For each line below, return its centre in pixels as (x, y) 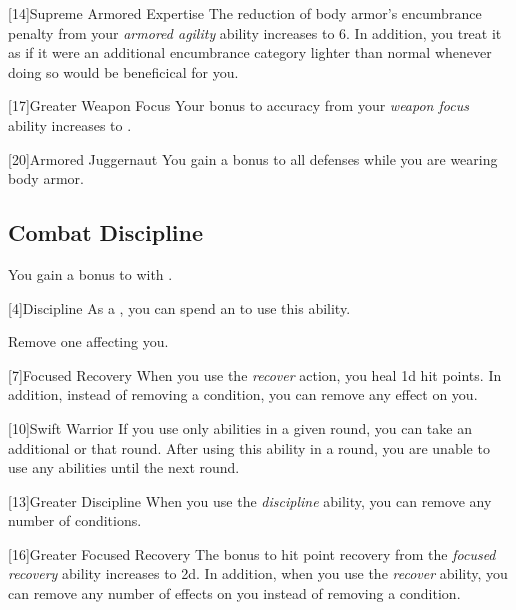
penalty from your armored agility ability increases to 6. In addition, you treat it (255, 32)
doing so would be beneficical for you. (123, 71)
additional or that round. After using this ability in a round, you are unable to (249, 447)
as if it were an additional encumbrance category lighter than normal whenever (250, 52)
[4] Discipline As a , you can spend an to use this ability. (179, 307)
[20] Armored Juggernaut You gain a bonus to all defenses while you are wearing (253, 158)
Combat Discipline (106, 232)
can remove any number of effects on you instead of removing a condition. (234, 593)
